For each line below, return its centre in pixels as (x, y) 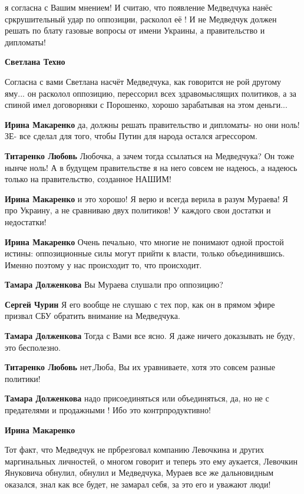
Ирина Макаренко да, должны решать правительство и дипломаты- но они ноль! (152, 124)
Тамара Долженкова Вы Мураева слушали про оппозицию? (114, 284)
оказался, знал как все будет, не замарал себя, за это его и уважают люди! (138, 484)
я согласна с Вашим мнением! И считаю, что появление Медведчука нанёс (139, 7)
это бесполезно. (33, 347)
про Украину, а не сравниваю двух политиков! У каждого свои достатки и (138, 210)
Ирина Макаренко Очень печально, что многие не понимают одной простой (144, 241)
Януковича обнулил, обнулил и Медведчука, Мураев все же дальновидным (139, 472)
